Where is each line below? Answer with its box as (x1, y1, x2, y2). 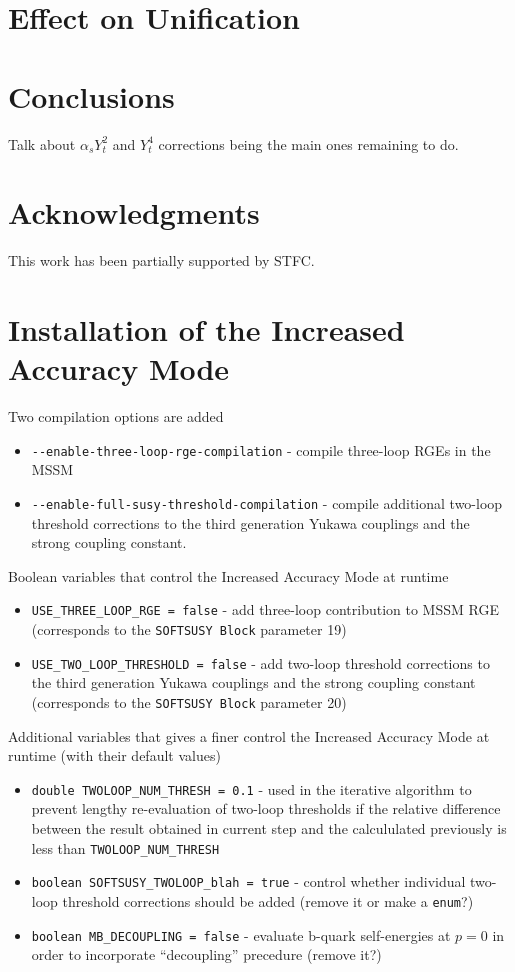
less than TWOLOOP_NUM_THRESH (31, 837, 220, 858)
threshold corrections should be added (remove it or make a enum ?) (62, 890, 474, 911)
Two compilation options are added (8, 406, 224, 427)
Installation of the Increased (8, 309, 405, 349)
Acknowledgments (8, 192, 260, 233)
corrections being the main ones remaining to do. (158, 133, 459, 154)
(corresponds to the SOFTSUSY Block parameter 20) (31, 691, 347, 712)
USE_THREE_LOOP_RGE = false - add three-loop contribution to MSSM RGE (31, 599, 499, 620)
